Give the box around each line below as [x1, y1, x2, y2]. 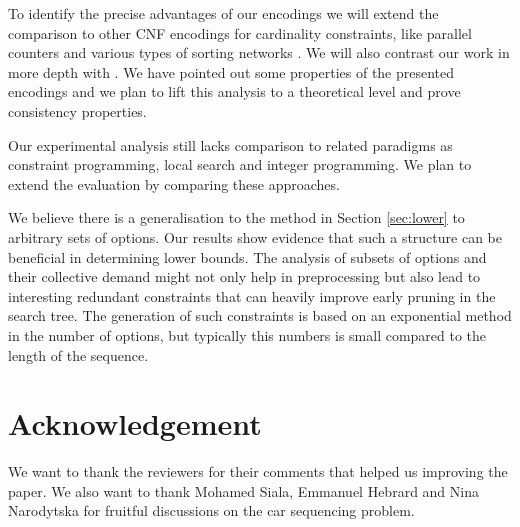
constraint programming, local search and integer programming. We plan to [8, 154, 472, 175]
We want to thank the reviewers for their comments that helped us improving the [8, 461, 508, 482]
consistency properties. [8, 100, 147, 121]
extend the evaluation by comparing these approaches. [8, 173, 340, 194]
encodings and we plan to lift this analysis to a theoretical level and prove [8, 81, 461, 102]
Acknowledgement [8, 403, 262, 444]
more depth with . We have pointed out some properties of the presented [8, 61, 455, 82]
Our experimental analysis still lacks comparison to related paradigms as [8, 134, 453, 155]
